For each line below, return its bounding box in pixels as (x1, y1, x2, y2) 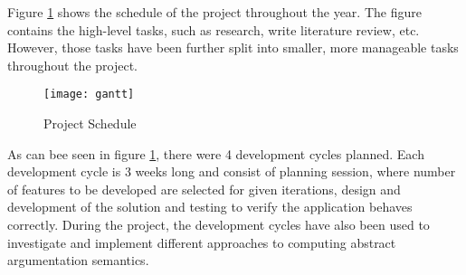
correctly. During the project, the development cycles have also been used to (7, 215, 430, 233)
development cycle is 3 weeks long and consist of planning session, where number (7, 162, 456, 181)
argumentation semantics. (7, 251, 149, 270)
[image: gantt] (43, 88, 135, 101)
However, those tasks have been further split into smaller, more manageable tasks (7, 38, 459, 57)
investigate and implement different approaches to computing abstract (7, 232, 396, 251)
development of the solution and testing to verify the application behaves (7, 197, 413, 216)
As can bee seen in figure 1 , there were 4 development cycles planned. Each (7, 144, 424, 163)
